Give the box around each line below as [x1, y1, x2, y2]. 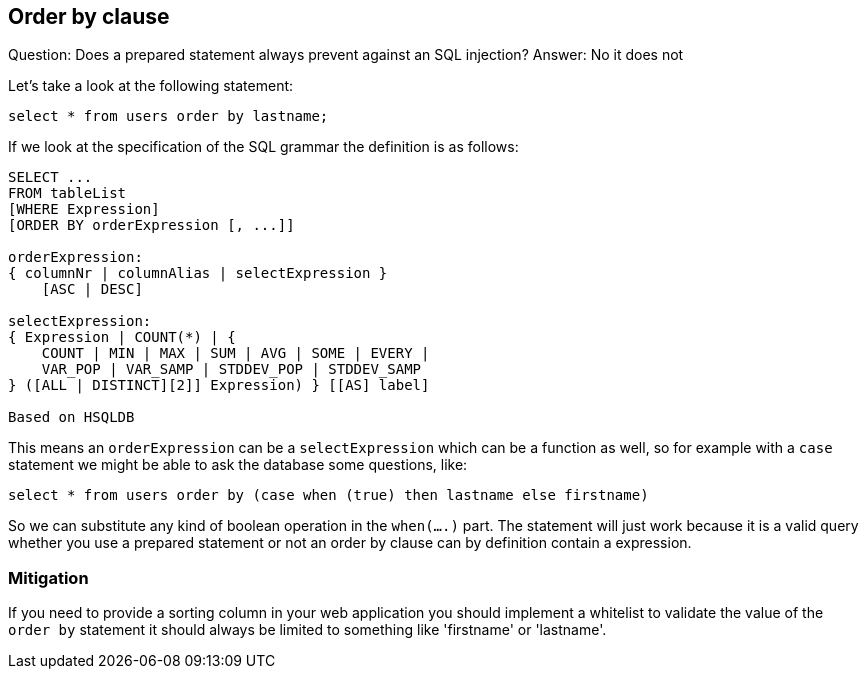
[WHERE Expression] [8, 201, 160, 218]
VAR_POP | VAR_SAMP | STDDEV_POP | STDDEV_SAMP [41, 361, 422, 378]
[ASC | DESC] [41, 281, 143, 298]
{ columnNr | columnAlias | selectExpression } [8, 265, 388, 282]
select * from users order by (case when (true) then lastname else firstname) [8, 487, 649, 504]
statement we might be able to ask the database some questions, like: [8, 456, 468, 474]
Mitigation [8, 567, 89, 588]
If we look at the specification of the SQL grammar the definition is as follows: [8, 138, 519, 156]
